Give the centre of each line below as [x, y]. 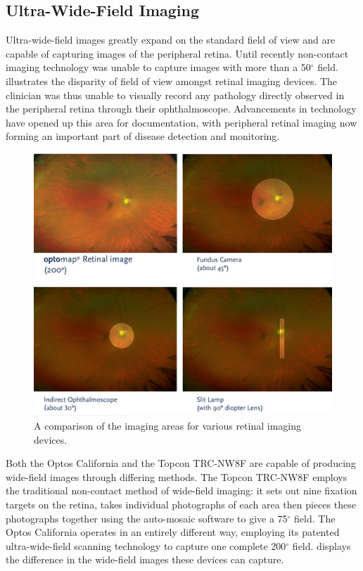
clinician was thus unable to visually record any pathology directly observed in [175, 95]
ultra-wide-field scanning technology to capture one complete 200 [146, 545]
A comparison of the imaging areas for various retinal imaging [167, 426]
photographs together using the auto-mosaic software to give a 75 [147, 518]
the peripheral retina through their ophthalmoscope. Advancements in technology [181, 109]
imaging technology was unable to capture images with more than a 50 [158, 67]
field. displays [321, 545]
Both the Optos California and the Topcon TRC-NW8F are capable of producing [181, 463]
